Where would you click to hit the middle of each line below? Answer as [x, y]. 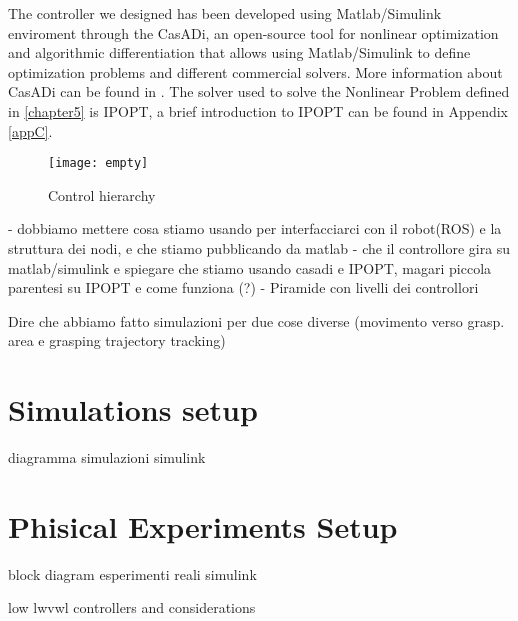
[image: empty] [98, 163]
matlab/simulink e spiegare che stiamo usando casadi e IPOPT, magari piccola [250, 267]
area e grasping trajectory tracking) [117, 340]
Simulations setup [133, 409]
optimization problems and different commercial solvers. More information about [255, 71]
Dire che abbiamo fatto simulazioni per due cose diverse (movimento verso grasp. [256, 320]
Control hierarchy [102, 194]
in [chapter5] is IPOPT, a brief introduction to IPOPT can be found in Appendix [258, 110]
